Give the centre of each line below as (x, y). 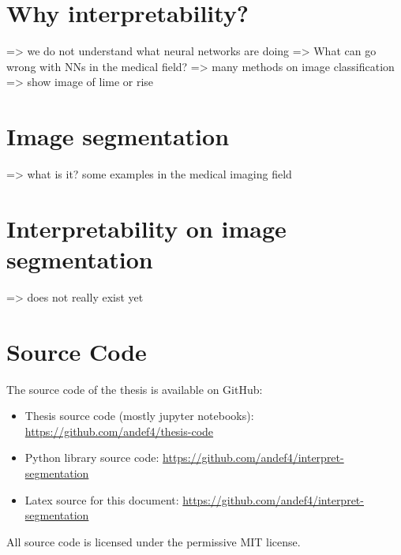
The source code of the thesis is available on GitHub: (135, 389)
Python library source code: (92, 457)
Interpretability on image (146, 228)
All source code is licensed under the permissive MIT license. (154, 541)
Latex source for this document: (102, 499)
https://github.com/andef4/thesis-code (119, 431)
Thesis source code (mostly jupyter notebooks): (139, 416)
